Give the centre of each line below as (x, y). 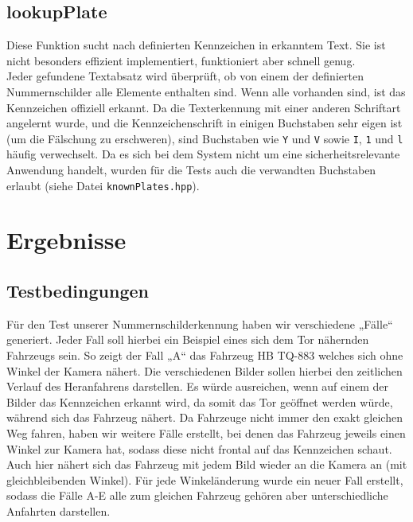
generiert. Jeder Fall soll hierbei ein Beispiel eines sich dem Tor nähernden (188, 339)
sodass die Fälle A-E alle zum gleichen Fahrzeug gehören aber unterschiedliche (197, 495)
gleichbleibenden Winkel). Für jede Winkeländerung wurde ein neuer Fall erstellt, (205, 479)
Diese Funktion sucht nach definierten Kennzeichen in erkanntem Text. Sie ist (196, 45)
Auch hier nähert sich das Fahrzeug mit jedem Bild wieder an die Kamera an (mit (207, 464)
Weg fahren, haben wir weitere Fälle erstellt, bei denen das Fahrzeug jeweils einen (206, 433)
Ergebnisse (66, 240)
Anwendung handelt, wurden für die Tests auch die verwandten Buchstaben (191, 170)
